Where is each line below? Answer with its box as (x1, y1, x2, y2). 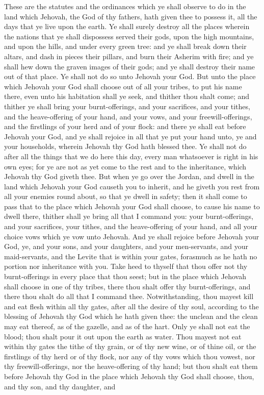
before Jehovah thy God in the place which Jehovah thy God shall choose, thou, (4, 371, 254, 381)
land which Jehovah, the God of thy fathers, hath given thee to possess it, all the (4, 11, 257, 21)
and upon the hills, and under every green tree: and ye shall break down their (4, 41, 247, 52)
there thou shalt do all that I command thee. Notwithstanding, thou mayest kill (4, 291, 254, 302)
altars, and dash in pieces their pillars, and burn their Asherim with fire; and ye (4, 51, 254, 61)
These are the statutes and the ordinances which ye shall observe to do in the (4, 1, 246, 11)
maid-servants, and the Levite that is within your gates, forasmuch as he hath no (4, 251, 257, 261)
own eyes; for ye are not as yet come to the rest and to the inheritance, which (4, 161, 247, 171)
